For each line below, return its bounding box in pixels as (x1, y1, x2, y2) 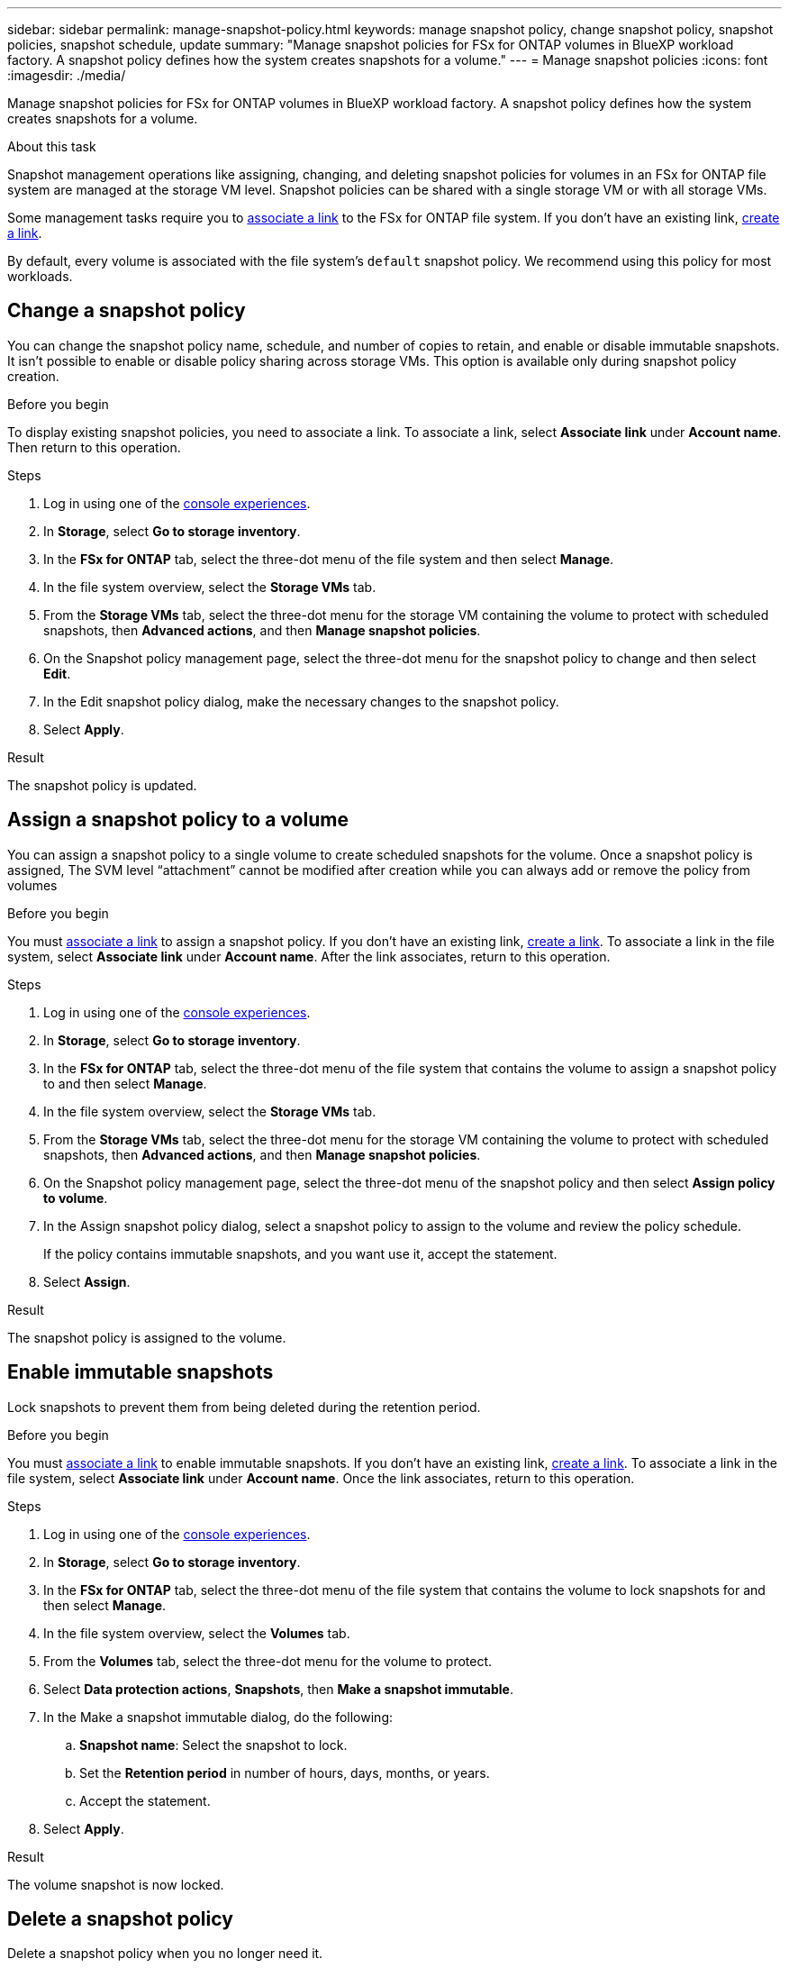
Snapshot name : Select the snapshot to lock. (79, 1736, 348, 1753)
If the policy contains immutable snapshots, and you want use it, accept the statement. (43, 1245, 558, 1262)
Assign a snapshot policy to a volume (7, 808, 349, 832)
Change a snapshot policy (7, 299, 246, 323)
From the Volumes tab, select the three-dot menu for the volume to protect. (43, 1653, 493, 1669)
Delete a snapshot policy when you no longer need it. (7, 1945, 323, 1962)
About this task (7, 139, 96, 154)
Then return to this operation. (7, 439, 181, 455)
